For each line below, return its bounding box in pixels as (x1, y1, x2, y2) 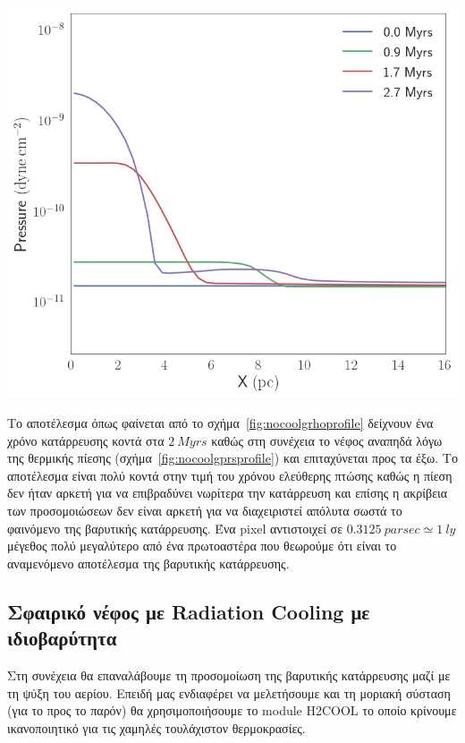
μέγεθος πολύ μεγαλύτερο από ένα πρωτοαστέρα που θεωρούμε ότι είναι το (7, 536, 397, 555)
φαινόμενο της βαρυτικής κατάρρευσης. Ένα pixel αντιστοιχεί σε (7, 518, 343, 537)
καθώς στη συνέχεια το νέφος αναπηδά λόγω (211, 431, 443, 449)
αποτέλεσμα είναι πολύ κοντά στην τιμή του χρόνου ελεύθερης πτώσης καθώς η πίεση (7, 465, 452, 484)
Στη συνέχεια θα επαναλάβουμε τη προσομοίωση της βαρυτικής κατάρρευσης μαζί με (7, 666, 451, 684)
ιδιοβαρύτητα (7, 624, 117, 652)
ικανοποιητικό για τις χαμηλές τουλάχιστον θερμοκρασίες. (7, 718, 306, 737)
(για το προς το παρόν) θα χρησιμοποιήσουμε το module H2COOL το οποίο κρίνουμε (7, 701, 457, 720)
